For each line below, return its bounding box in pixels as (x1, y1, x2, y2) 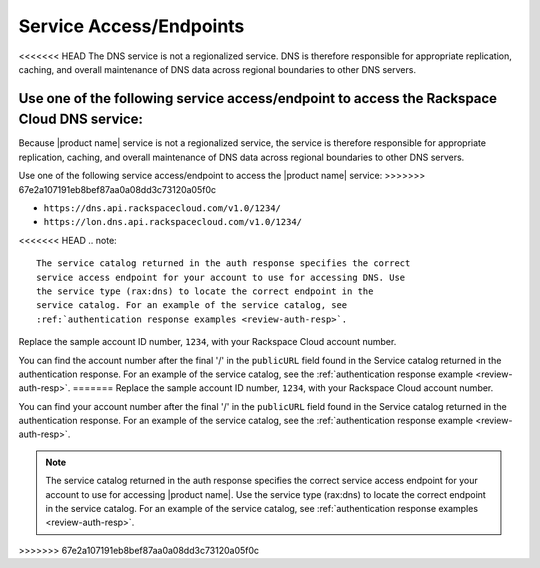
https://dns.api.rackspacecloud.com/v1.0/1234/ (43, 203, 282, 214)
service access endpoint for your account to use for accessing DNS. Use (36, 271, 406, 283)
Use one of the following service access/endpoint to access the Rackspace (18, 90, 498, 107)
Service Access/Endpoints (18, 15, 245, 37)
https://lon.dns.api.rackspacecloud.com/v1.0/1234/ (43, 216, 303, 228)
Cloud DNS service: (18, 111, 144, 128)
